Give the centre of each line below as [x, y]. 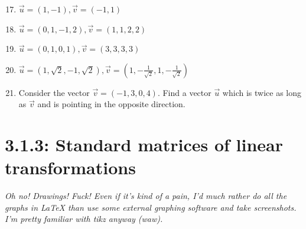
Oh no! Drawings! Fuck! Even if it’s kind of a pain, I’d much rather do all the [146, 196]
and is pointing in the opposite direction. [111, 104]
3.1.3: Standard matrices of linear [144, 145]
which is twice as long [262, 92]
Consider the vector [54, 92]
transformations [70, 167]
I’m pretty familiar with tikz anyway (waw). [84, 219]
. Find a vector [184, 92]
